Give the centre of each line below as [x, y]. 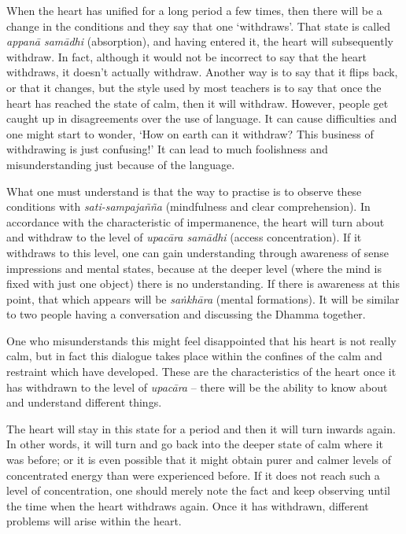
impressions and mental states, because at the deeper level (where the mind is [194, 268]
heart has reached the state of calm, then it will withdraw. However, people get [197, 103]
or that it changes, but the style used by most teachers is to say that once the [194, 87]
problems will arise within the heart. [94, 521]
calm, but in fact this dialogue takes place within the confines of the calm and [194, 356]
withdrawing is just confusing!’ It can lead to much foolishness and [167, 149]
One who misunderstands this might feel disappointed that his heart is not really [201, 340]
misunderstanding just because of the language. [121, 164]
